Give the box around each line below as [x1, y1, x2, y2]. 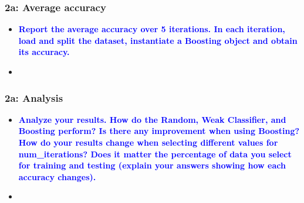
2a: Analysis [5, 90, 63, 105]
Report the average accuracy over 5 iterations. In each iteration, [18, 23, 285, 35]
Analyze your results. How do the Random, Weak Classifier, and [18, 113, 286, 125]
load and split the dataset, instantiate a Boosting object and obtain [18, 34, 298, 46]
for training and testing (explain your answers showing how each [18, 159, 286, 171]
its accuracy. [18, 46, 70, 58]
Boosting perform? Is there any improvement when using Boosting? [18, 125, 300, 137]
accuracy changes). [18, 170, 96, 183]
